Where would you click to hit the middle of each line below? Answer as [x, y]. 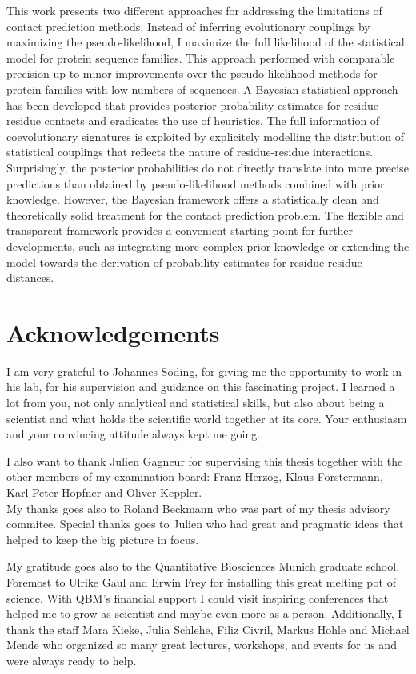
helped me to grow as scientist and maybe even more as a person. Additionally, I [204, 613]
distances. [30, 278]
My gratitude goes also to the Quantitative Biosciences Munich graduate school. [203, 566]
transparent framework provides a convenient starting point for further [180, 230]
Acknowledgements [113, 332]
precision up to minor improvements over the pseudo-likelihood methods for [192, 73]
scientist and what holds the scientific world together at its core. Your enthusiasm [207, 418]
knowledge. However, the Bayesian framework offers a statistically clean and [193, 199]
